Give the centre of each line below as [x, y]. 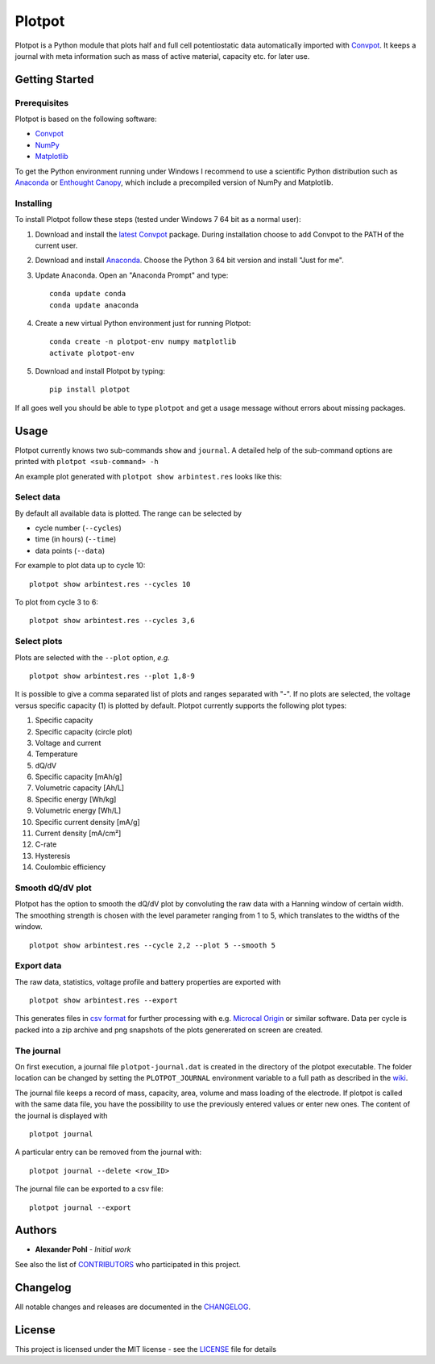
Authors [36, 1230]
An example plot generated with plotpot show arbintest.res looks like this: [148, 476]
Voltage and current [68, 743]
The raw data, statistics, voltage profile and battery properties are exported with [148, 981]
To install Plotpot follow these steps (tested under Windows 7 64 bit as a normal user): [158, 220]
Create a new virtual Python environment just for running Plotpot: [143, 323]
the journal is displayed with [61, 1115]
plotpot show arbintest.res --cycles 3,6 [112, 621]
